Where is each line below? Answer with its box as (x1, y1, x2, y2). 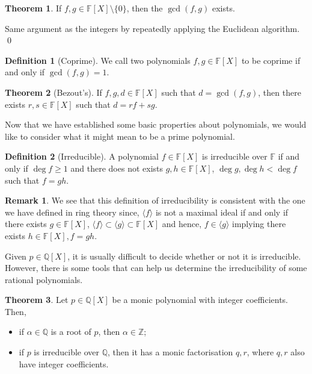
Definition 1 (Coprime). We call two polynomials (5, 54, 191, 66)
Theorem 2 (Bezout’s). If (5, 86, 102, 98)
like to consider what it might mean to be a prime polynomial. (5, 129, 235, 142)
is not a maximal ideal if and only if (155, 205, 289, 218)
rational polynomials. (5, 273, 83, 285)
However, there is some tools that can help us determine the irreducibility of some (5, 261, 307, 274)
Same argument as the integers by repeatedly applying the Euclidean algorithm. (5, 22, 300, 34)
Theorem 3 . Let (5, 293, 69, 306)
